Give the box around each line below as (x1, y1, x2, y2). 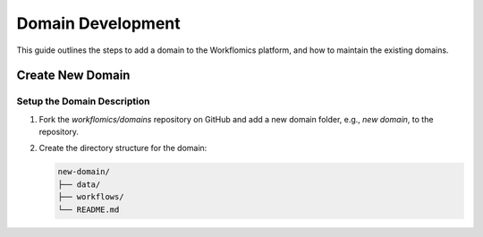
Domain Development (16, 13, 181, 33)
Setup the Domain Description (16, 95, 150, 107)
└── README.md (57, 204, 120, 215)
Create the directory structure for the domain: (38, 143, 208, 154)
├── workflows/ (57, 192, 124, 202)
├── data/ (57, 179, 101, 190)
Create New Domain (16, 68, 131, 83)
